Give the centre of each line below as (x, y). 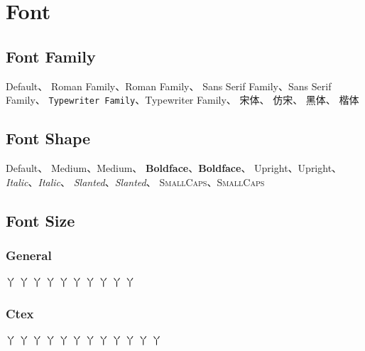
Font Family (51, 56)
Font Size (40, 220)
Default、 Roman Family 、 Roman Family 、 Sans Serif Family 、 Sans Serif (169, 86)
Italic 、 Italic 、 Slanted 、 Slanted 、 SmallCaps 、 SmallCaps (135, 182)
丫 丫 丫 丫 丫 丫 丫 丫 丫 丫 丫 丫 (84, 340)
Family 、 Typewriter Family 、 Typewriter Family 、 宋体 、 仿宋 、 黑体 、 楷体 (182, 100)
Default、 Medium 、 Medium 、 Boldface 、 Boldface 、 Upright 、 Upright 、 (174, 168)
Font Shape (48, 138)
